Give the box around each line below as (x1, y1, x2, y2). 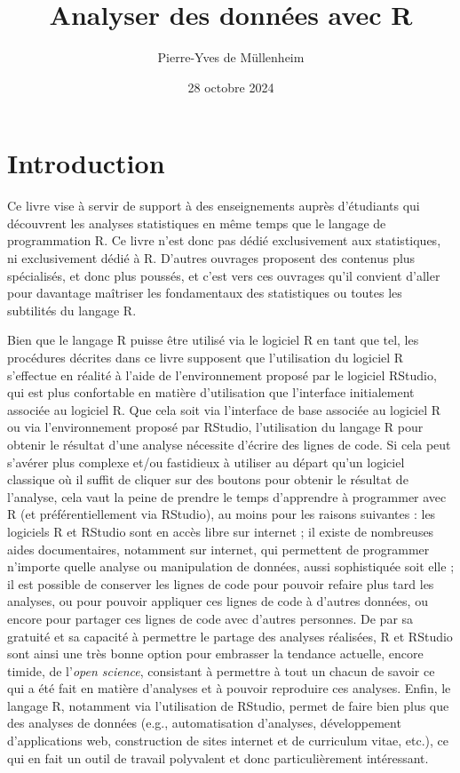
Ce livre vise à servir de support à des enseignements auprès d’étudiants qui (7, 196, 420, 215)
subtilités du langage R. (7, 300, 137, 319)
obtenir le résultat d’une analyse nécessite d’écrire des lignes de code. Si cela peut (7, 434, 451, 453)
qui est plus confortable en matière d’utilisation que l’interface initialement (7, 383, 415, 402)
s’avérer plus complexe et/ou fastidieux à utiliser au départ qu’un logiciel (7, 452, 405, 471)
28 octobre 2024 (187, 77, 274, 96)
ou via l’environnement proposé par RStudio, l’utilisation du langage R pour (7, 418, 424, 436)
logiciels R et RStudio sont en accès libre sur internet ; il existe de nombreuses (7, 522, 434, 540)
